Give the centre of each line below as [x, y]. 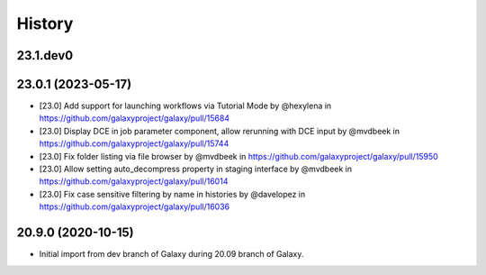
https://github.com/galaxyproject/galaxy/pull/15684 [134, 118]
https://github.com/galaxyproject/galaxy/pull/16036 [135, 206]
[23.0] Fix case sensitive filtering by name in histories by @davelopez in [172, 194]
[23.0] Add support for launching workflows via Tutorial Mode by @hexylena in [185, 106]
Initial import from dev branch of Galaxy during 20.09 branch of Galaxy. [171, 254]
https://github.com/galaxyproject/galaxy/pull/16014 [134, 181]
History [45, 23]
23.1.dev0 [45, 55]
